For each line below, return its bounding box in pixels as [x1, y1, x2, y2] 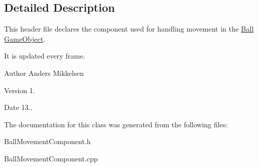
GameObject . [4, 33, 46, 44]
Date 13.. [4, 102, 33, 113]
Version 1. [4, 85, 35, 95]
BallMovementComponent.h [4, 136, 91, 147]
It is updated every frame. [4, 50, 85, 61]
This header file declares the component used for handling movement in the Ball [4, 23, 254, 34]
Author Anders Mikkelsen [4, 67, 84, 78]
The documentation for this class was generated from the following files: [4, 119, 228, 129]
